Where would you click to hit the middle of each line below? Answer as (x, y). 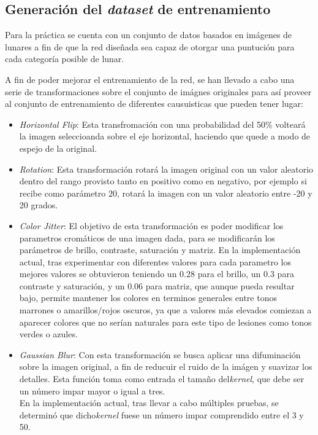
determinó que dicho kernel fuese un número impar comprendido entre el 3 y (161, 414)
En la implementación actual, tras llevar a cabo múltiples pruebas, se (149, 403)
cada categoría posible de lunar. (65, 59)
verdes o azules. (48, 334)
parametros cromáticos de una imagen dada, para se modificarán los (147, 237)
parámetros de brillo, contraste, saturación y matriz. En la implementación (160, 250)
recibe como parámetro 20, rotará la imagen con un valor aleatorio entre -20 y (166, 193)
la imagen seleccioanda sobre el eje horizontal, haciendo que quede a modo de (165, 136)
